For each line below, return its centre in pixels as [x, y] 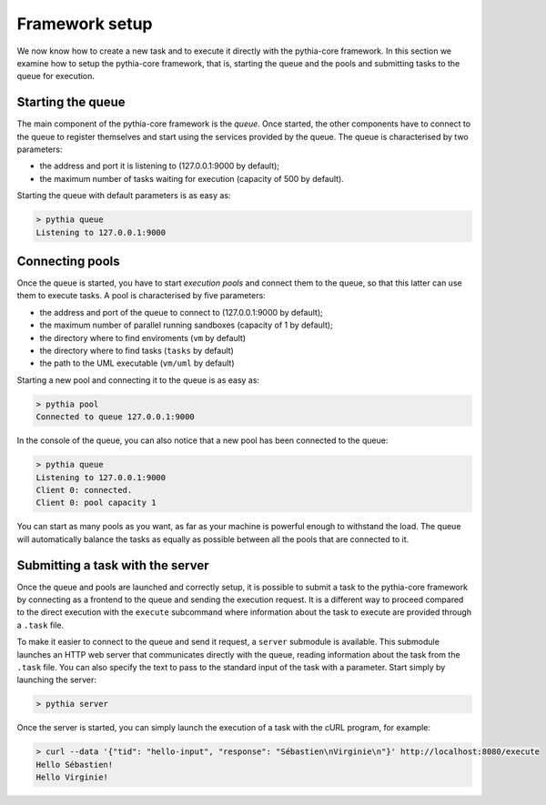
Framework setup [85, 24]
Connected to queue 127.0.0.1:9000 [115, 417]
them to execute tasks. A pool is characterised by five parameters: [141, 296]
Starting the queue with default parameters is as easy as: [124, 196]
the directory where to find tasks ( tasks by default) [136, 351]
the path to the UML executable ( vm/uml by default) [137, 363]
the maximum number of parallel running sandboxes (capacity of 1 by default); [187, 325]
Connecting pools [68, 261]
